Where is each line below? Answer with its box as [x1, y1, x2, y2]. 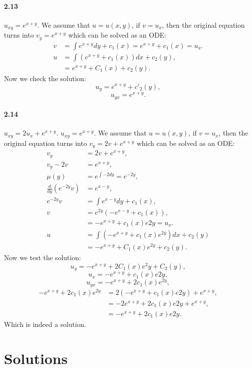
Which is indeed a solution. [4, 319, 86, 329]
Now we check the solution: [4, 73, 86, 83]
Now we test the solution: [4, 252, 81, 262]
